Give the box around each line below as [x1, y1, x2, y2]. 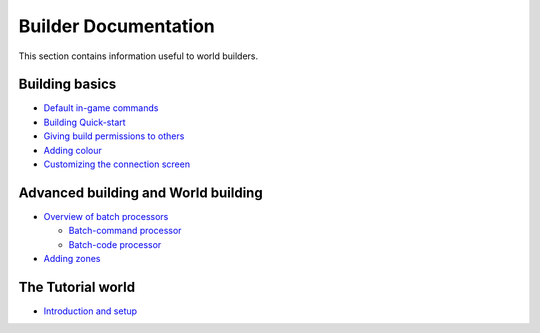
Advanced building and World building [18, 184, 264, 201]
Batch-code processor [68, 238, 162, 250]
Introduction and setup [43, 305, 138, 317]
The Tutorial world [18, 278, 135, 295]
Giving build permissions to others [43, 130, 185, 142]
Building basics [18, 76, 117, 93]
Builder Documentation [18, 15, 215, 37]
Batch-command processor [68, 225, 182, 237]
